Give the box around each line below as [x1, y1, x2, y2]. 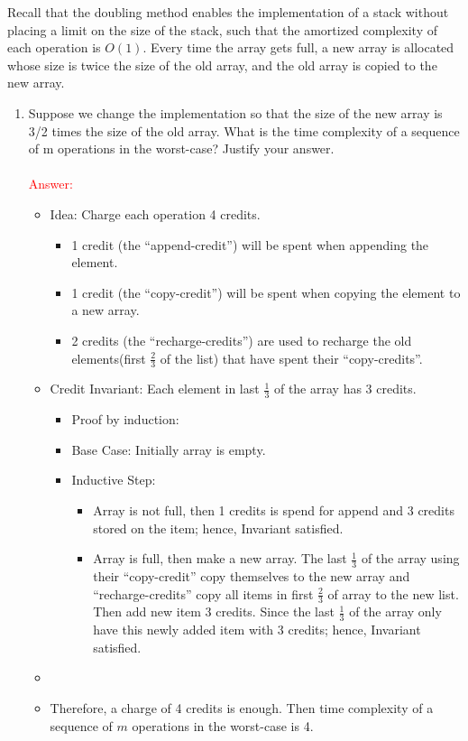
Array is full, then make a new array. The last [93, 549, 347, 568]
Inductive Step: [71, 470, 156, 489]
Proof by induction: [71, 410, 179, 429]
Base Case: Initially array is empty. [71, 440, 266, 458]
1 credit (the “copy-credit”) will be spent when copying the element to [71, 283, 461, 301]
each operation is [7, 38, 101, 57]
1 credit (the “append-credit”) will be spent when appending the [71, 235, 429, 254]
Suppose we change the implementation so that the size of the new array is [28, 103, 443, 122]
